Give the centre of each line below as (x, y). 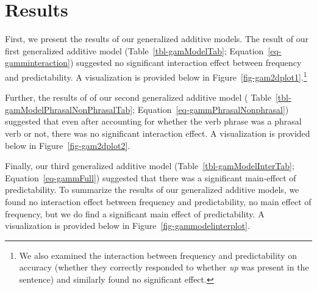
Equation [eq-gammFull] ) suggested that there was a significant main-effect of (151, 177)
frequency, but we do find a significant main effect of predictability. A (135, 213)
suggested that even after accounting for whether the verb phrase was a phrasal (153, 121)
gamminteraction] (37, 63)
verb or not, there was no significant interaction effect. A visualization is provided (158, 133)
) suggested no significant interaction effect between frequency (186, 63)
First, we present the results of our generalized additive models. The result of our (157, 39)
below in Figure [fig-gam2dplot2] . (68, 145)
